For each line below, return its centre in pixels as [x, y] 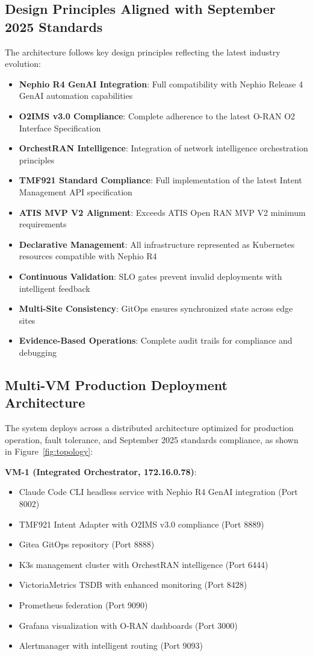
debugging [38, 352]
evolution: [23, 64]
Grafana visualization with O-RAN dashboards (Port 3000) [128, 625]
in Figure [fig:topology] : [49, 451]
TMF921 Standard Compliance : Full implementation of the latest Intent [160, 180]
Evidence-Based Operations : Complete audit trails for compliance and [156, 340]
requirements [43, 224]
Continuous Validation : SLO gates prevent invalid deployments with [150, 276]
